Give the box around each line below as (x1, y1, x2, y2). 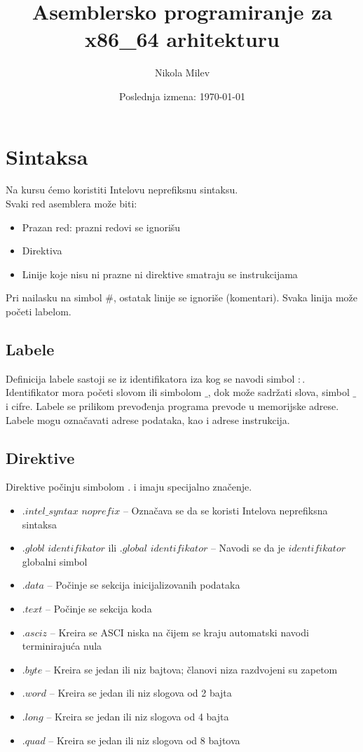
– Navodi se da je (210, 540, 285, 555)
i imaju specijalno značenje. (133, 479, 252, 494)
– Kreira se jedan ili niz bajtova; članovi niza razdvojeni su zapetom (45, 662, 338, 676)
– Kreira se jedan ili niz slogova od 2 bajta (49, 685, 232, 700)
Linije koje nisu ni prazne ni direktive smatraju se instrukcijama (22, 266, 298, 281)
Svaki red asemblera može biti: (6, 196, 137, 211)
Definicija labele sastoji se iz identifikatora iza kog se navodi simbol (6, 371, 295, 385)
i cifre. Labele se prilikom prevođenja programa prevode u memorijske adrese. (6, 398, 339, 413)
